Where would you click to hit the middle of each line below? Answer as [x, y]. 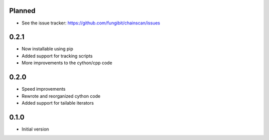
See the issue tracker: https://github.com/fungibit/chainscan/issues [91, 23]
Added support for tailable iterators [58, 103]
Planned [22, 11]
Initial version [35, 129]
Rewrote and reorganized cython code [61, 96]
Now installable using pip [47, 49]
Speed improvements [44, 89]
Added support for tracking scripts [57, 56]
